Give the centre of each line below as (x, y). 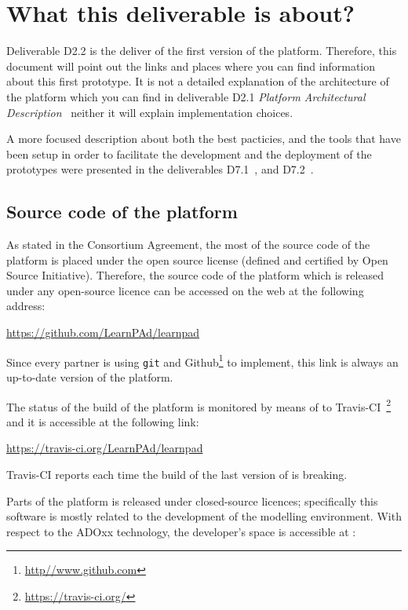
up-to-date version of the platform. (90, 376)
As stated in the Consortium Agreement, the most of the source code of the (188, 245)
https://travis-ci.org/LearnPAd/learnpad (105, 448)
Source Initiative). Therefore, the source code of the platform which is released (195, 275)
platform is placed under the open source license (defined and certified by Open (197, 259)
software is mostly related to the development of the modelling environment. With (204, 516)
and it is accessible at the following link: (103, 421)
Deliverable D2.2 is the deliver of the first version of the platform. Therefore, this (202, 51)
